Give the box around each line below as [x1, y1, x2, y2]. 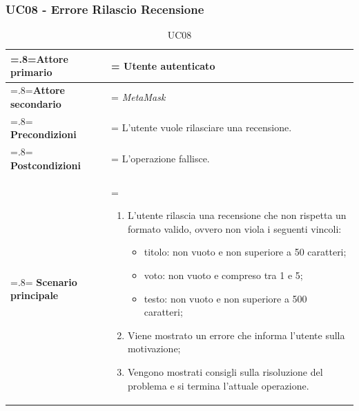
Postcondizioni [10, 157, 81, 172]
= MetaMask [111, 90, 166, 104]
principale [10, 288, 59, 303]
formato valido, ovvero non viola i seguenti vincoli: [127, 221, 342, 236]
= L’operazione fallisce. [111, 151, 210, 165]
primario [10, 65, 52, 79]
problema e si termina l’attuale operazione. [127, 378, 309, 392]
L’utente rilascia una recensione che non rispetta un [127, 208, 347, 222]
